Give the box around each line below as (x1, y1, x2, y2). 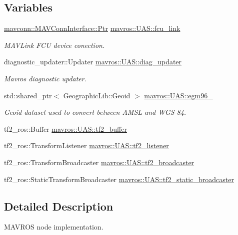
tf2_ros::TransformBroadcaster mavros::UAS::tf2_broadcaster (4, 157, 194, 167)
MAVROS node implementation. (4, 222, 103, 232)
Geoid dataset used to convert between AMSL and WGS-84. (4, 107, 186, 117)
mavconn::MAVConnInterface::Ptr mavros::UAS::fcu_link (4, 23, 180, 33)
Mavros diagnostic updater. (4, 73, 86, 83)
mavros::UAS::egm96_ (144, 90, 213, 100)
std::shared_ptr (4, 90, 52, 100)
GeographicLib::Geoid (63, 90, 130, 100)
